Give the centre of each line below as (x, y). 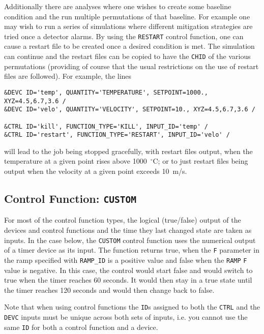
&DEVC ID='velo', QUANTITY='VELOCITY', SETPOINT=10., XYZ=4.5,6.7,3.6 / (130, 110)
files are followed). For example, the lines (68, 76)
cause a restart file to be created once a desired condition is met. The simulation (129, 46)
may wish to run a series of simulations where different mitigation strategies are (128, 26)
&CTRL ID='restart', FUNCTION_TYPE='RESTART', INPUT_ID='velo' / (117, 135)
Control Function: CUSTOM (70, 198)
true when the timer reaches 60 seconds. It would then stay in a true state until (128, 280)
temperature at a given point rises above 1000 (76, 161)
